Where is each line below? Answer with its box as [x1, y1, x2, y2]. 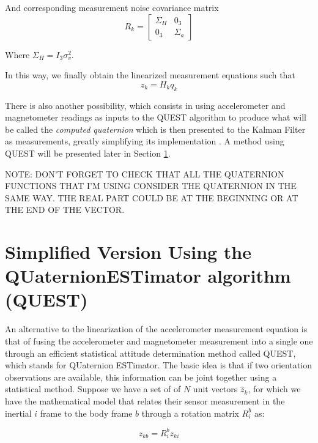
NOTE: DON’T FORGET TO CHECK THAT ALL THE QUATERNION [5, 167, 284, 180]
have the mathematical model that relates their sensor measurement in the [5, 394, 285, 407]
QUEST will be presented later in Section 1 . [5, 146, 171, 159]
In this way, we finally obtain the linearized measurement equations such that [5, 69, 295, 81]
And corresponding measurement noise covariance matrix [5, 1, 219, 13]
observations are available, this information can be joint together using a [5, 370, 277, 383]
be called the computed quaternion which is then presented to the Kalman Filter [5, 122, 306, 135]
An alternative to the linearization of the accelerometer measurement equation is [5, 322, 308, 335]
